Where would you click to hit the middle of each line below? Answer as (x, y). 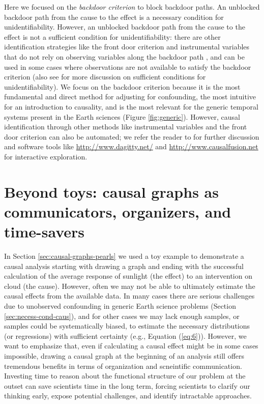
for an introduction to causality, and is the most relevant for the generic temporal (131, 106)
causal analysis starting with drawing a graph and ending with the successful (124, 266)
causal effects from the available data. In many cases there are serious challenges (129, 296)
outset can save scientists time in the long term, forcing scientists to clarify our (127, 385)
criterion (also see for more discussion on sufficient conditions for (105, 77)
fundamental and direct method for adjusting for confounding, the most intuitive (130, 97)
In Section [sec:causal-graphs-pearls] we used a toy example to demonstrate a (124, 256)
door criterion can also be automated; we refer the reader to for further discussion (132, 136)
